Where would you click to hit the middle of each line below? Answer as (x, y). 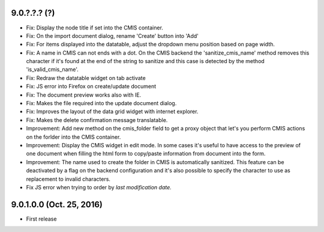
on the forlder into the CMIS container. (73, 137)
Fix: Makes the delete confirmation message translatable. (97, 120)
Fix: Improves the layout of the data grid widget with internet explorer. (112, 112)
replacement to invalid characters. (68, 179)
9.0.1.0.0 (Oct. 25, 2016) (57, 204)
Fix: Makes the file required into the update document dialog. (101, 103)
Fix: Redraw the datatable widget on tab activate (86, 78)
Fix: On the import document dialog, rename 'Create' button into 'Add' (112, 35)
